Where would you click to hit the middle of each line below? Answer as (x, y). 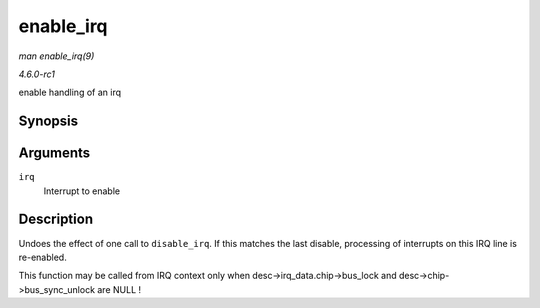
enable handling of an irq (70, 92)
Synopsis (48, 121)
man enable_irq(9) (56, 56)
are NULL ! (119, 289)
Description (56, 219)
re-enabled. (42, 257)
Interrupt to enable (81, 191)
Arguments (54, 153)
